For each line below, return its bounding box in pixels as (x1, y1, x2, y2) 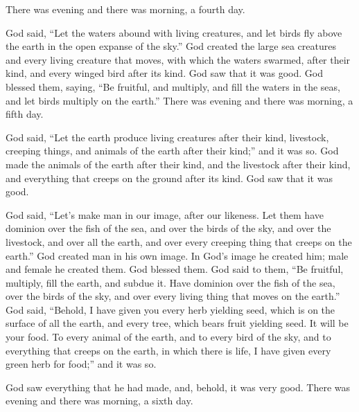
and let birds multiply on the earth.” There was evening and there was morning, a (6, 93, 353, 107)
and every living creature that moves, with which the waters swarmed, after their (6, 52, 351, 66)
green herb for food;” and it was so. (6, 357, 157, 371)
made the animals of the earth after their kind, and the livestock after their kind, (6, 156, 351, 171)
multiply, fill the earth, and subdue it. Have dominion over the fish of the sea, (6, 275, 335, 289)
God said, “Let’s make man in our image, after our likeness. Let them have (6, 207, 324, 222)
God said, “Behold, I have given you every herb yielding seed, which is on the (6, 302, 335, 316)
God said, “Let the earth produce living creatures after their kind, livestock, (6, 129, 329, 144)
